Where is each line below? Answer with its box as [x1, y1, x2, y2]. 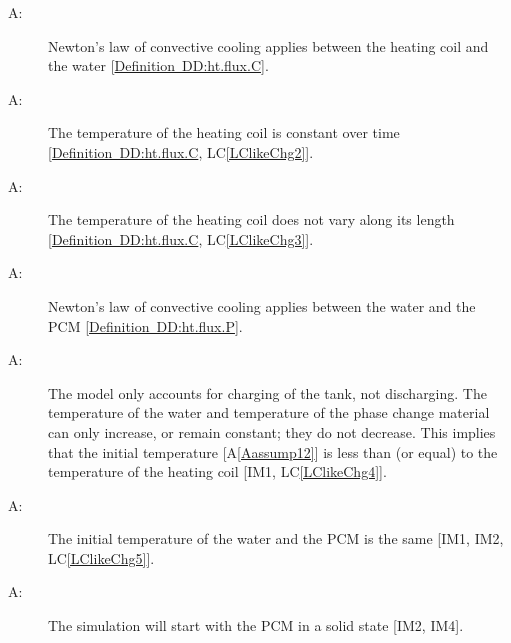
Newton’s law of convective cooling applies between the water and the [48, 295, 476, 316]
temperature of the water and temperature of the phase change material [48, 402, 490, 423]
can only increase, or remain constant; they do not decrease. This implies [48, 421, 496, 442]
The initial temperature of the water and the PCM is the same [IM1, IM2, [48, 528, 504, 549]
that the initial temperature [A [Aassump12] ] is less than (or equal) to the [48, 441, 498, 462]
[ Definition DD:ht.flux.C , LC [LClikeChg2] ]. [48, 141, 314, 162]
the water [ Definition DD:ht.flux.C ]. [48, 55, 269, 76]
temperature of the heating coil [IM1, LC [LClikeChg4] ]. [48, 461, 387, 482]
